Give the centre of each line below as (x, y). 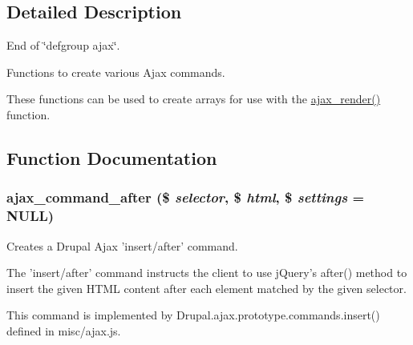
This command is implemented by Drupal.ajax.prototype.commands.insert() (193, 315)
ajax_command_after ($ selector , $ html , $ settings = (186, 197)
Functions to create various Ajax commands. (116, 72)
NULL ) (30, 216)
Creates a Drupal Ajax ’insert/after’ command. (122, 245)
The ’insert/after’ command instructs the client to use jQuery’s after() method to (207, 273)
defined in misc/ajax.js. (64, 330)
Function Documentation (112, 157)
